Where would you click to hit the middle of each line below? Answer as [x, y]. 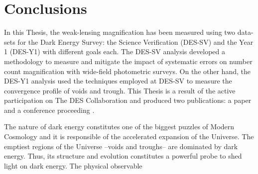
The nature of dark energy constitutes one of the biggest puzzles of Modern [119, 127]
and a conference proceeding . [49, 110]
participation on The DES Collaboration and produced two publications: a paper [128, 100]
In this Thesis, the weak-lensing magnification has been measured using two [120, 32]
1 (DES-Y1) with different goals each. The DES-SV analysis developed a [115, 51]
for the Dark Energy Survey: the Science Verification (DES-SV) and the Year [135, 42]
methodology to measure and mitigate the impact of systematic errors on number [128, 61]
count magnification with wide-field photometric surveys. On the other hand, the [127, 71]
